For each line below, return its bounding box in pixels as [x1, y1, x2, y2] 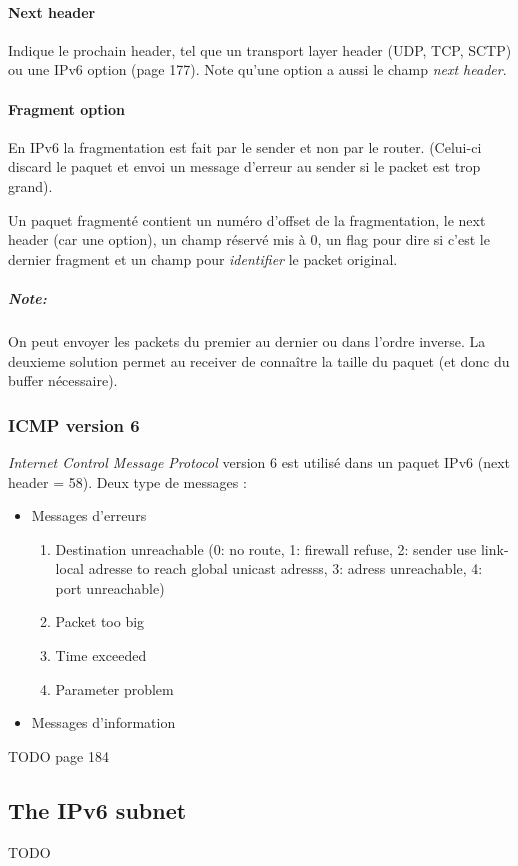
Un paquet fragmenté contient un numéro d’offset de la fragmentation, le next [8, 209, 486, 230]
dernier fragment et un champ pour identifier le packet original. [8, 248, 398, 269]
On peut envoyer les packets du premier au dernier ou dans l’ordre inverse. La [8, 330, 486, 351]
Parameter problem [55, 678, 174, 699]
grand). [8, 175, 53, 196]
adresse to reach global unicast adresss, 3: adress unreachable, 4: [88, 558, 483, 579]
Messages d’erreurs [31, 505, 147, 526]
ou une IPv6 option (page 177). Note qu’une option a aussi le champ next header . [8, 59, 507, 80]
